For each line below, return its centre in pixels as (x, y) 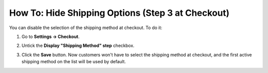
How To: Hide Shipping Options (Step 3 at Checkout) (119, 13)
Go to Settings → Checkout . (51, 36)
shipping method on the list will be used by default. (74, 62)
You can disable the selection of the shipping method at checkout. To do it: (86, 28)
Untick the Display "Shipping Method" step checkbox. (78, 46)
